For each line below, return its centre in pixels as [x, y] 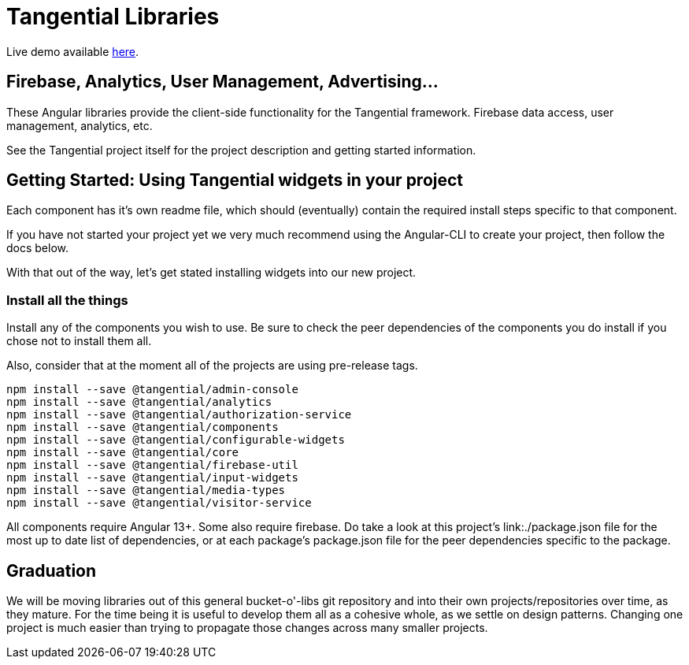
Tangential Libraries [113, 17]
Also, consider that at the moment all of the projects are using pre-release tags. [212, 366]
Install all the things [67, 300]
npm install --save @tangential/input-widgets [152, 478]
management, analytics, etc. [80, 125]
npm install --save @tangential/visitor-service [159, 503]
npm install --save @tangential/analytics [139, 402]
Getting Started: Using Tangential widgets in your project [235, 180]
